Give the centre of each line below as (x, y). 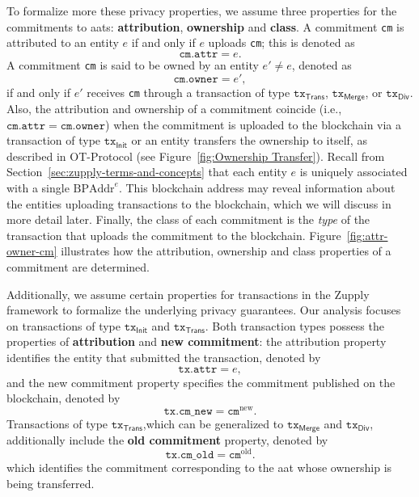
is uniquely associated (353, 172)
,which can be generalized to (213, 423)
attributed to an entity (63, 42)
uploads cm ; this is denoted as (281, 42)
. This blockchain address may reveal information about (257, 187)
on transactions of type (63, 325)
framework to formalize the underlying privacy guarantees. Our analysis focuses (204, 310)
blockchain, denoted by (63, 398)
